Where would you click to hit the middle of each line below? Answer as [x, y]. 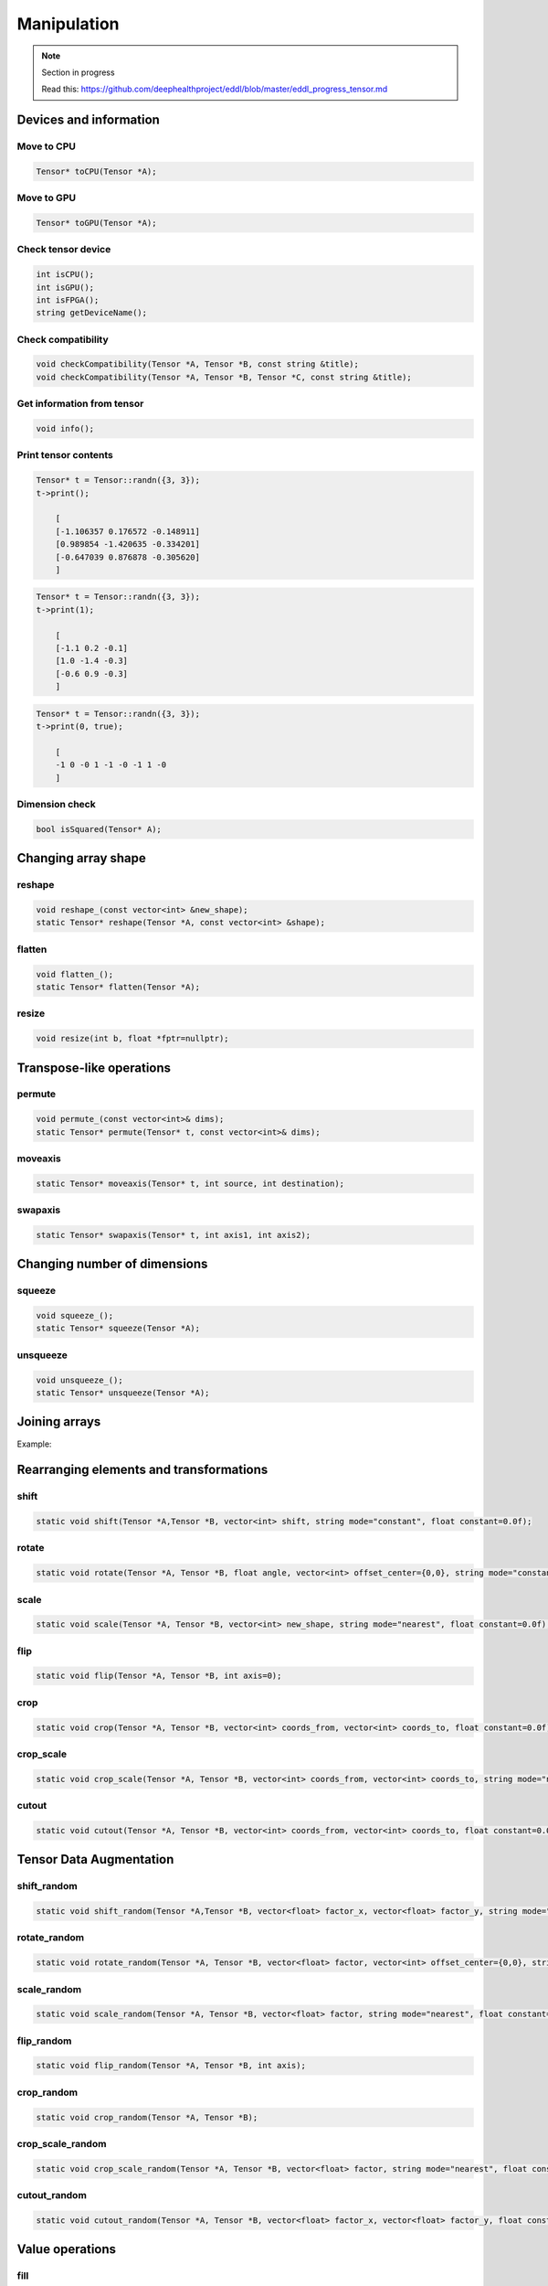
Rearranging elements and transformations [142, 1470]
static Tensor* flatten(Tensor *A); [118, 987]
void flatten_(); [75, 974]
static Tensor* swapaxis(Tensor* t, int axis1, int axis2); [174, 1235]
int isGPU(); [65, 287]
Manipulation [68, 24]
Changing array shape [81, 858]
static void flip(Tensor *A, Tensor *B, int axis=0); [159, 1676]
